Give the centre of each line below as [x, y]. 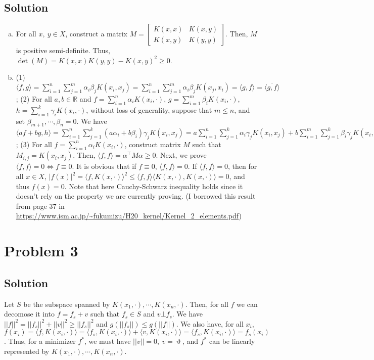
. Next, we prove [181, 155]
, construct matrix [153, 144]
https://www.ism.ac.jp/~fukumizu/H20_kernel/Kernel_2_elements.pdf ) [129, 216]
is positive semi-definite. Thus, [63, 50]
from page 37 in [40, 206]
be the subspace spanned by [67, 304]
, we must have [107, 341]
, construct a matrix [96, 34]
